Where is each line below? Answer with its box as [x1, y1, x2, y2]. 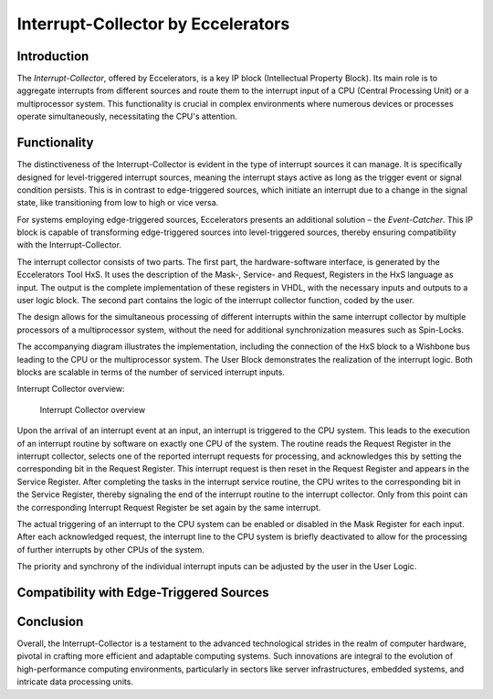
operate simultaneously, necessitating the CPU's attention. [16, 111, 237, 122]
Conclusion [16, 613, 84, 630]
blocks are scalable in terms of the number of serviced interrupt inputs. [16, 366, 285, 377]
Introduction [16, 48, 89, 64]
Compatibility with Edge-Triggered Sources [16, 585, 269, 600]
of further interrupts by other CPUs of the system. [16, 544, 205, 555]
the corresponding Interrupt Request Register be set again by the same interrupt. [16, 502, 321, 513]
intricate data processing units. [16, 676, 134, 687]
